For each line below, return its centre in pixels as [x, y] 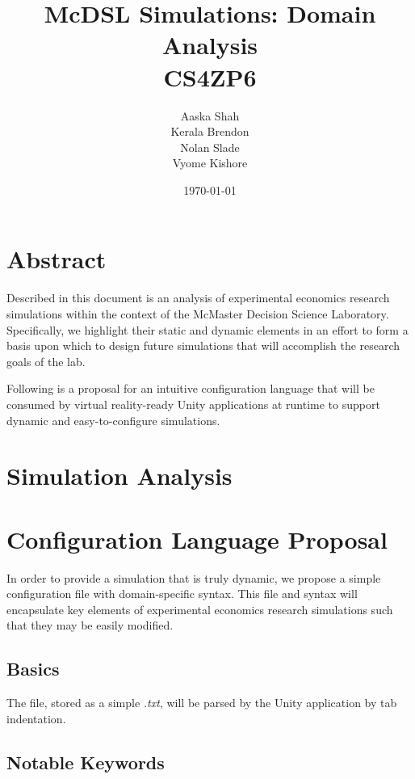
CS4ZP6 [210, 76]
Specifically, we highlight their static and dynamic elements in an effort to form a [207, 329]
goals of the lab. [46, 361]
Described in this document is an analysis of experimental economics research [198, 298]
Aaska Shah [210, 115]
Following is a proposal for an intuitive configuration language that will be [191, 388]
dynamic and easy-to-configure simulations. [113, 420]
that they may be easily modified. [90, 625]
